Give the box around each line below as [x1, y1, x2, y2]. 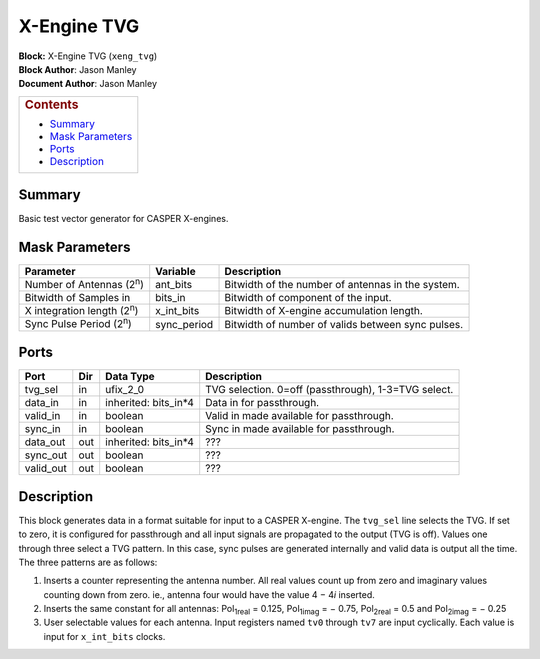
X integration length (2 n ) [24, 302, 139, 318]
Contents [24, 96, 79, 112]
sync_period [155, 317, 214, 331]
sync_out [24, 448, 68, 462]
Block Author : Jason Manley [18, 63, 137, 75]
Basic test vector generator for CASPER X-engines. [18, 212, 229, 224]
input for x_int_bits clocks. [43, 630, 166, 642]
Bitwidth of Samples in [24, 291, 131, 305]
